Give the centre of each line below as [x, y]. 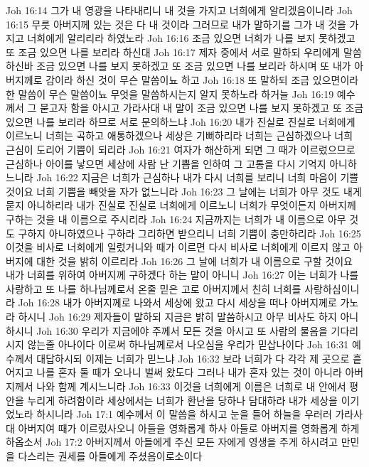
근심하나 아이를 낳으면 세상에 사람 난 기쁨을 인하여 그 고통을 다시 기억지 [166, 163]
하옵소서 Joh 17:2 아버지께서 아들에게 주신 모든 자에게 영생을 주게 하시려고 [172, 442]
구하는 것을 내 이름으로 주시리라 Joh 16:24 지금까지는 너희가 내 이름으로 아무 [176, 219]
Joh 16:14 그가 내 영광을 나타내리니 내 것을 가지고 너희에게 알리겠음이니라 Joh [179, 10]
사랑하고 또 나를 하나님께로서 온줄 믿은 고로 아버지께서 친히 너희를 [154, 288]
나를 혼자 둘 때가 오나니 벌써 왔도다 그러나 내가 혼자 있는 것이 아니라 [189, 372]
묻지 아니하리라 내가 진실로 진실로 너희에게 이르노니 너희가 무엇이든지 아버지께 [181, 205]
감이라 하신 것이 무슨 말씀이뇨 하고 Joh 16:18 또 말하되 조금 [178, 79]
